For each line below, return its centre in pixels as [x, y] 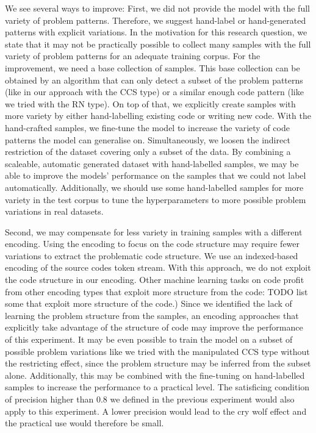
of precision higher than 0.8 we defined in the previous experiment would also [150, 399]
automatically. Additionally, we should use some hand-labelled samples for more [154, 187]
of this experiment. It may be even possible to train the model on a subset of [149, 339]
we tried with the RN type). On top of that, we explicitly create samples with [150, 103]
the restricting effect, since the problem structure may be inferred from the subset [158, 363]
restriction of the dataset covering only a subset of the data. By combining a [148, 152]
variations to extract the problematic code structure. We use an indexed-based [152, 255]
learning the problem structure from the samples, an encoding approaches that [152, 315]
